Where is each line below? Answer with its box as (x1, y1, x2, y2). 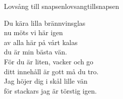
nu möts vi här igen (4, 27, 63, 38)
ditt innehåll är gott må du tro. (4, 66, 99, 76)
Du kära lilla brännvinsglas (4, 17, 86, 28)
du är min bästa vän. (4, 47, 67, 57)
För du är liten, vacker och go (4, 56, 93, 66)
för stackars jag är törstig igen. (4, 85, 97, 96)
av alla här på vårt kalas (4, 37, 78, 47)
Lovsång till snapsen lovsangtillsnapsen (4, 1, 120, 11)
